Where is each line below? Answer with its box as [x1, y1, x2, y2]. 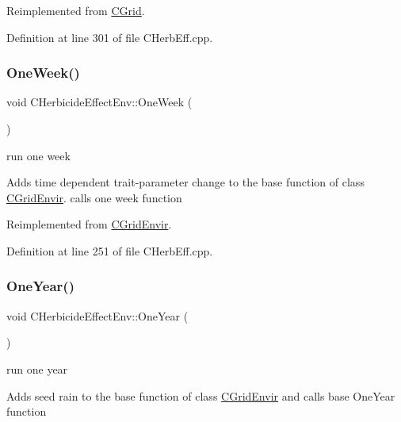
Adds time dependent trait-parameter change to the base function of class [6, 174, 365, 190]
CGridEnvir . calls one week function [6, 189, 182, 205]
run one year [6, 360, 68, 377]
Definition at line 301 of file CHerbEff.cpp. [6, 29, 213, 45]
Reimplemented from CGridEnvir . [6, 216, 172, 232]
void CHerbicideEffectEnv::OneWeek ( [6, 94, 193, 110]
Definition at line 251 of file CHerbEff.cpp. [6, 242, 213, 259]
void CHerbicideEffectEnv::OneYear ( [6, 307, 189, 324]
